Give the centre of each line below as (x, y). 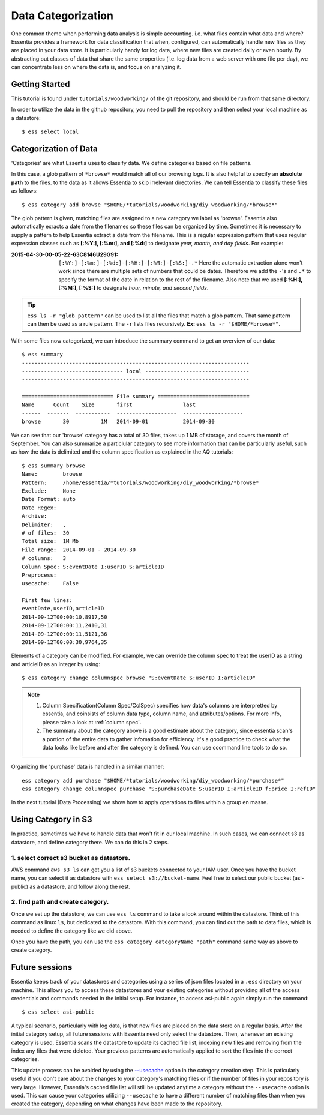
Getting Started (40, 84)
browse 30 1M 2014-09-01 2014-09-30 (118, 422)
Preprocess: (39, 575)
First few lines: (47, 600)
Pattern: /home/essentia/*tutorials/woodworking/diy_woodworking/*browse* (140, 482)
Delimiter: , (44, 524)
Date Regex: (39, 508)
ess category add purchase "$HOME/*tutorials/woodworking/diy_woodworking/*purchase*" (153, 780)
